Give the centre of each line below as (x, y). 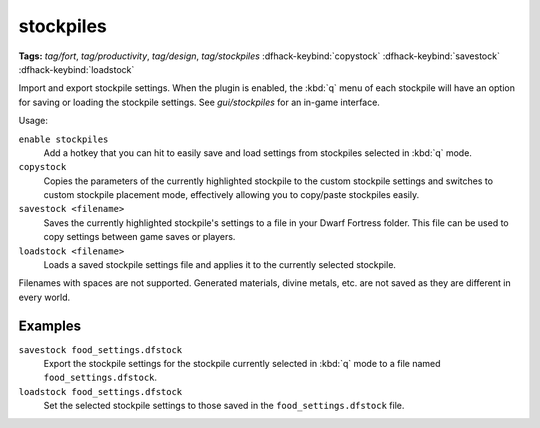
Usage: (33, 121)
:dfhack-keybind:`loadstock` (76, 69)
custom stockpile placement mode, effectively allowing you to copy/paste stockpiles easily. (231, 195)
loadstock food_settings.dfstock (100, 391)
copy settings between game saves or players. (139, 237)
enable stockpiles (63, 139)
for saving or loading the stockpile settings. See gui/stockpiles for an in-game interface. (199, 102)
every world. (44, 297)
